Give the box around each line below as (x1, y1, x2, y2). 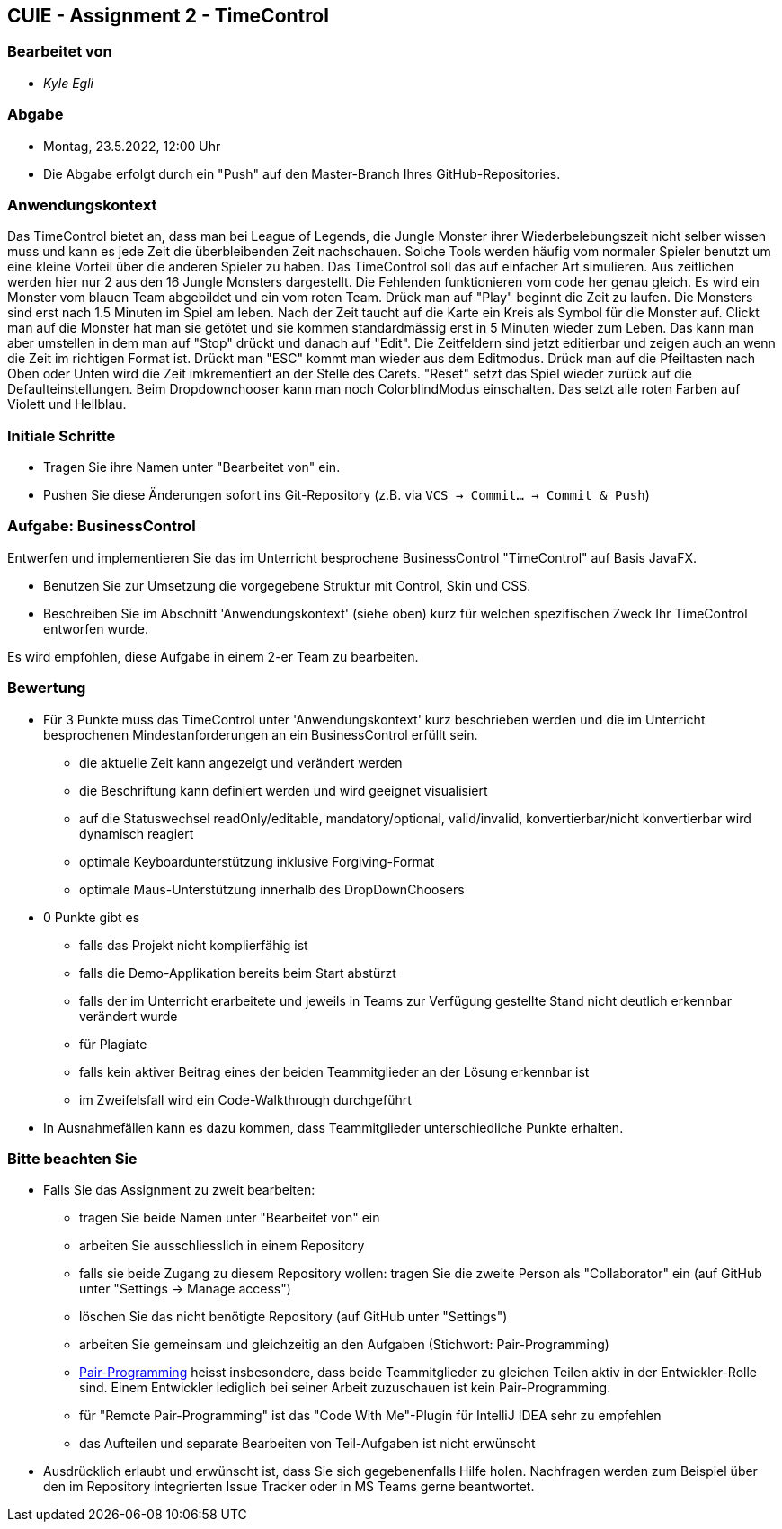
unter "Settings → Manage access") (79, 1281, 291, 1297)
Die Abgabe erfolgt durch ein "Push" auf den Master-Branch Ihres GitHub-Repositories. (43, 165, 561, 182)
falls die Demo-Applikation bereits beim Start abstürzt (79, 965, 396, 981)
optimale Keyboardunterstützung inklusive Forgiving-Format (79, 853, 435, 869)
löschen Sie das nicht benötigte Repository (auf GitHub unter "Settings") (79, 1309, 508, 1325)
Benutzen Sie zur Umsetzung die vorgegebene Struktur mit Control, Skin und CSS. (43, 577, 531, 593)
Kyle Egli (43, 75, 93, 91)
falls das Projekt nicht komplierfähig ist (79, 937, 308, 953)
